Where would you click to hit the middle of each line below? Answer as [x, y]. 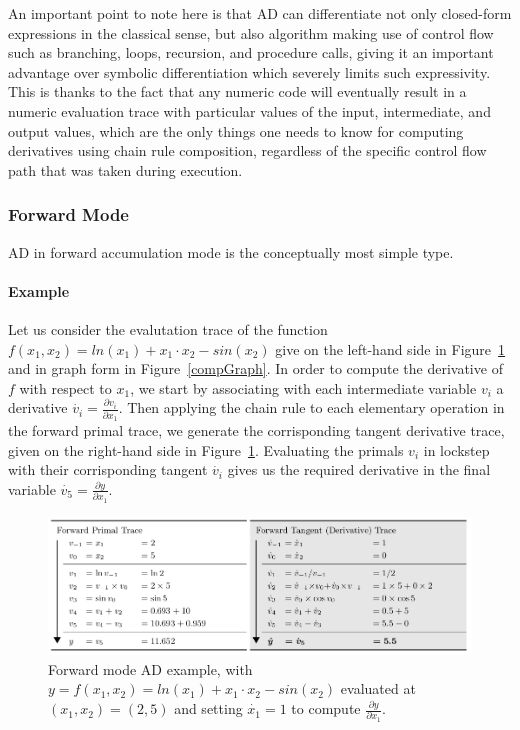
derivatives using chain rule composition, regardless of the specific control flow [247, 150]
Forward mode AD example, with [150, 668]
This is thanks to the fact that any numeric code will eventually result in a [237, 91]
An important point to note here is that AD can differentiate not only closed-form [260, 13]
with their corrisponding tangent [108, 469]
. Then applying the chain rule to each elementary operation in [311, 407]
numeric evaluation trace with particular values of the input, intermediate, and [249, 110]
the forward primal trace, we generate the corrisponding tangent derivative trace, [256, 430]
